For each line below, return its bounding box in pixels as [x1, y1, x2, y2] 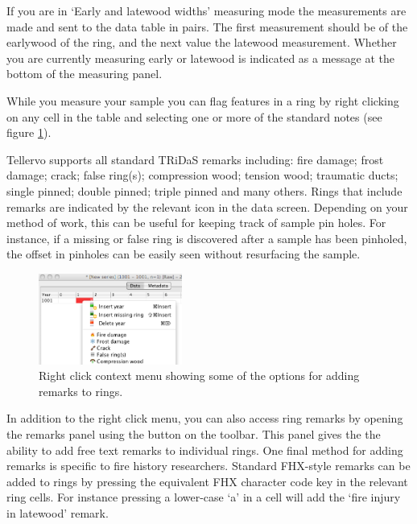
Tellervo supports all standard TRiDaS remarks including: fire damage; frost [6, 151, 384, 167]
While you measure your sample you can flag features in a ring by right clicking [6, 92, 399, 109]
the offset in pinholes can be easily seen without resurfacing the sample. [6, 245, 361, 262]
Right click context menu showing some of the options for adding [39, 367, 360, 384]
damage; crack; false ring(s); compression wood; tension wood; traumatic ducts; [6, 167, 398, 184]
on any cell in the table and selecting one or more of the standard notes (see [6, 108, 382, 125]
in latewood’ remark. [6, 504, 109, 521]
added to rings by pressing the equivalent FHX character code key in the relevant [6, 472, 408, 489]
